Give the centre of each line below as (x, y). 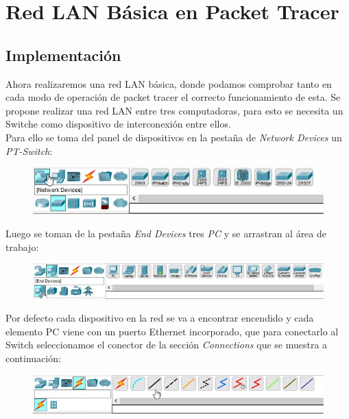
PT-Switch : (29, 151)
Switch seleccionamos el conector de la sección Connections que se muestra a (167, 345)
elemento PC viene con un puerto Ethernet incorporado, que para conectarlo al (172, 331)
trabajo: (22, 247)
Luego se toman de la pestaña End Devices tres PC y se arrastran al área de (166, 234)
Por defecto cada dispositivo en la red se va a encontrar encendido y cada (160, 318)
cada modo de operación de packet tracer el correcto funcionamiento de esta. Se (173, 97)
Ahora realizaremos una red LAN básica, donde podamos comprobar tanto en (169, 83)
